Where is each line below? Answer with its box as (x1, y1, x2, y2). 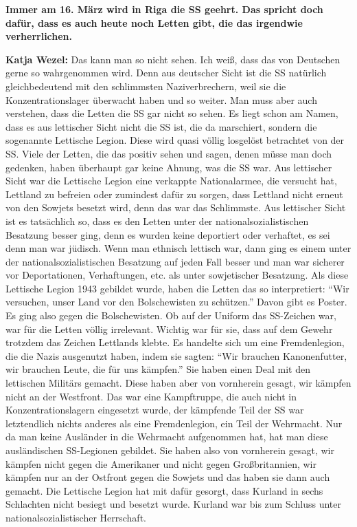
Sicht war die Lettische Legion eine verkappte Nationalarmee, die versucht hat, (5, 173, 337, 188)
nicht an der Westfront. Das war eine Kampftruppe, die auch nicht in (5, 389, 297, 403)
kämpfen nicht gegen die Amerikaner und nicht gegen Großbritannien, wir (5, 456, 316, 471)
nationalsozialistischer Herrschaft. (5, 510, 146, 524)
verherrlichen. (5, 29, 73, 43)
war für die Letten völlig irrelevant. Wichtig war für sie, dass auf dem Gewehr (5, 321, 333, 336)
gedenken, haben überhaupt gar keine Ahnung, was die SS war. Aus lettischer (5, 160, 332, 174)
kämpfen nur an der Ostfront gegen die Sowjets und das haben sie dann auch (5, 470, 330, 484)
